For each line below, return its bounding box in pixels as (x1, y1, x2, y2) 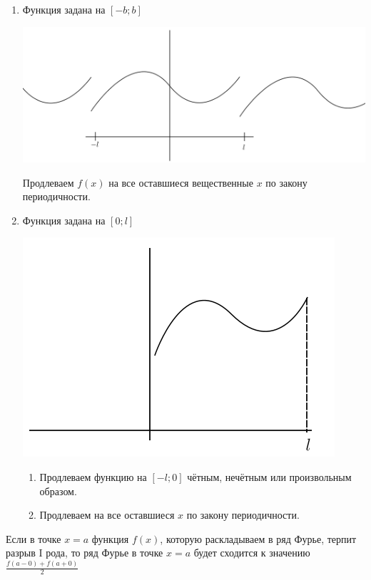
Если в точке (6, 531, 61, 546)
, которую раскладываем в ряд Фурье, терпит (160, 531, 357, 546)
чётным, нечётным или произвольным (187, 469, 352, 484)
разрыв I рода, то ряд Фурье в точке (6, 545, 163, 560)
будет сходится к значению (193, 545, 310, 560)
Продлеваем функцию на (39, 469, 147, 484)
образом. (39, 483, 77, 498)
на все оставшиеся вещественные (108, 175, 253, 190)
